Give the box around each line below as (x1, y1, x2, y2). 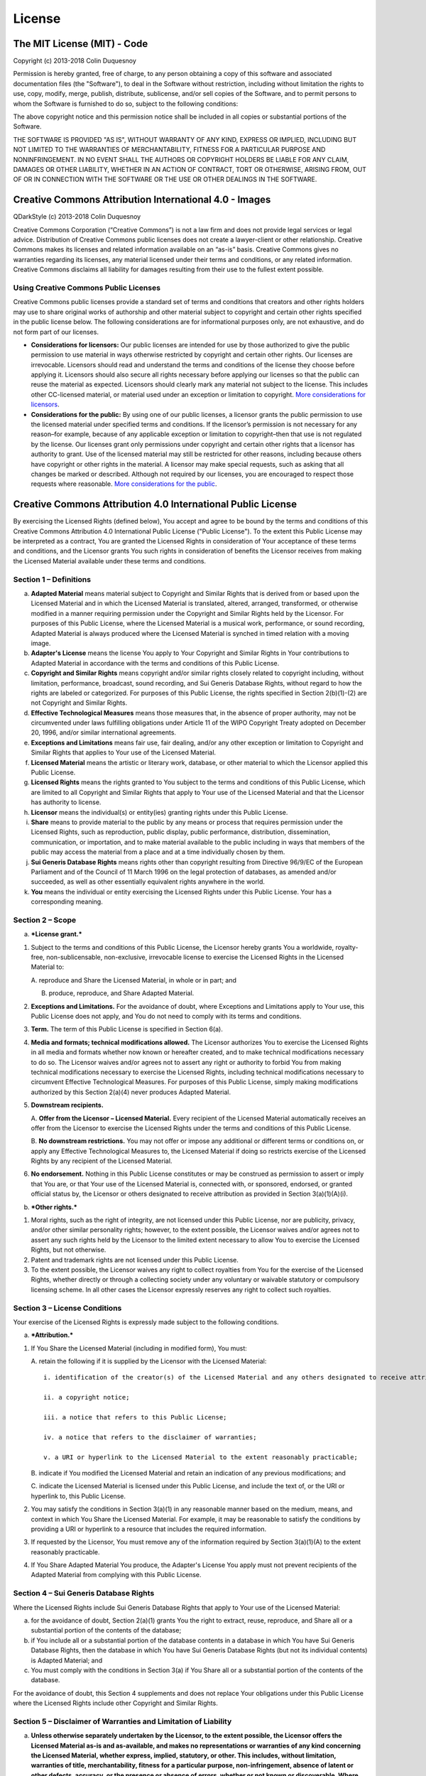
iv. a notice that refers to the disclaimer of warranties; (43, 1433, 257, 1441)
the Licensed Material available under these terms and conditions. (13, 556, 206, 565)
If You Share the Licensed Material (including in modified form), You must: (31, 1343, 248, 1353)
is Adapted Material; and (31, 1656, 103, 1664)
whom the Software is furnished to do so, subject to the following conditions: (13, 99, 239, 108)
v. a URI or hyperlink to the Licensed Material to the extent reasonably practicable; (43, 1453, 359, 1461)
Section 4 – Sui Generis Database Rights (13, 1588, 155, 1598)
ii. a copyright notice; (43, 1393, 130, 1402)
